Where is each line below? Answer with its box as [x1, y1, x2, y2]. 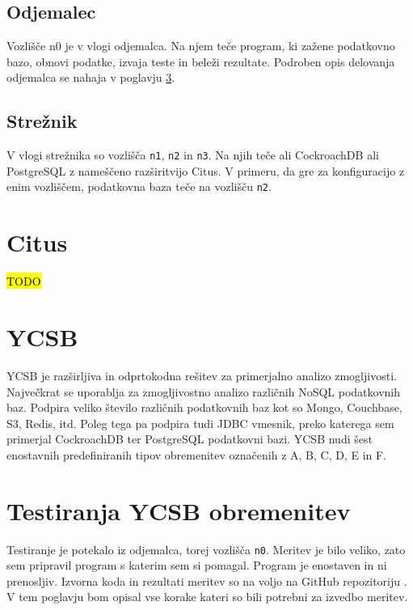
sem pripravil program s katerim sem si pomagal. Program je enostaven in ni [6, 557, 387, 574]
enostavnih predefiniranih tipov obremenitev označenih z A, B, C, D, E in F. [6, 446, 387, 463]
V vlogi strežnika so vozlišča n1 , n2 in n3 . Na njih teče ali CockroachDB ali [6, 146, 379, 163]
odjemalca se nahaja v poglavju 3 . [6, 69, 175, 86]
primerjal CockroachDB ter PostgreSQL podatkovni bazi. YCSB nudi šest [6, 430, 373, 447]
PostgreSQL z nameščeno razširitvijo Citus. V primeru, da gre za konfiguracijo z [6, 162, 405, 179]
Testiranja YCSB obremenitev [6, 494, 351, 527]
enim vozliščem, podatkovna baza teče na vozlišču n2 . [6, 178, 272, 195]
